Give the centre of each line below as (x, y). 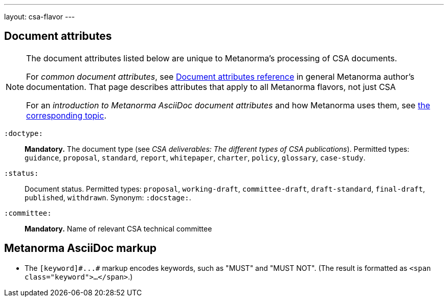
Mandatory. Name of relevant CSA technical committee (118, 228)
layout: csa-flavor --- (40, 17)
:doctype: (24, 133)
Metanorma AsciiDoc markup (81, 248)
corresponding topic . (66, 115)
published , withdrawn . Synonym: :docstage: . (108, 197)
